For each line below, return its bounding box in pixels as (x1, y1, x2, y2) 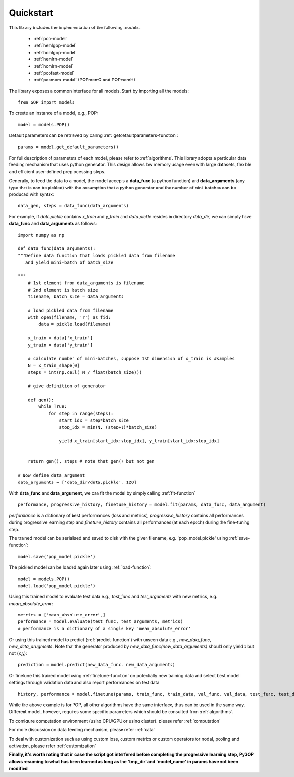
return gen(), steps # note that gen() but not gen (27, 459, 155, 464)
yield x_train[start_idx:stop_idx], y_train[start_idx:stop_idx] (59, 438, 220, 444)
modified (9, 766, 28, 772)
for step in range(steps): (49, 410, 114, 416)
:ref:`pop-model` (33, 35, 67, 41)
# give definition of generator (27, 383, 106, 389)
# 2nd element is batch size (27, 287, 98, 293)
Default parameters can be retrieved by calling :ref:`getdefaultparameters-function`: (9, 133, 179, 138)
